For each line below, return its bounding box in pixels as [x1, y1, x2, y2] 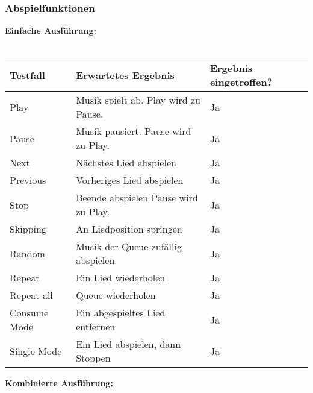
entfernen [76, 319, 116, 334]
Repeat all [10, 288, 53, 303]
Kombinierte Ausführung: [5, 377, 113, 389]
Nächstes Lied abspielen [76, 156, 176, 170]
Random [10, 246, 45, 260]
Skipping [10, 222, 46, 236]
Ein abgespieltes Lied [76, 306, 166, 320]
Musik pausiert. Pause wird [76, 124, 191, 139]
